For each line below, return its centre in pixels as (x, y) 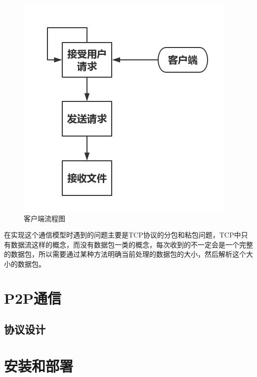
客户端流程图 (44, 218)
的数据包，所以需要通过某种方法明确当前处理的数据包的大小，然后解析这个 (125, 254)
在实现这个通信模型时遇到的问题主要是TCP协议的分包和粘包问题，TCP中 (123, 235)
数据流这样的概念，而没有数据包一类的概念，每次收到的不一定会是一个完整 (132, 244)
